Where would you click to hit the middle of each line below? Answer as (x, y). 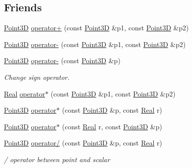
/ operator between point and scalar (57, 159)
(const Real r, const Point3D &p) (112, 126)
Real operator (24, 93)
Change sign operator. (37, 77)
